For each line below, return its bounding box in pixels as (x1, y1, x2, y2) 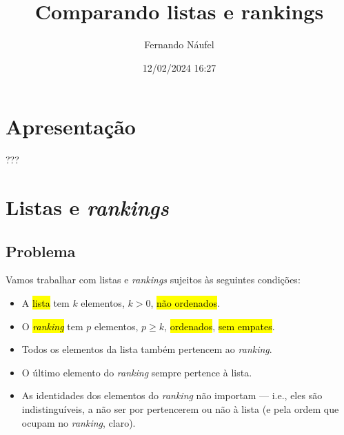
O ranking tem (21, 318, 83, 333)
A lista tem (21, 296, 70, 310)
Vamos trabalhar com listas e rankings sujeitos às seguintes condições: (6, 272, 301, 287)
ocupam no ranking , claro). (21, 415, 136, 429)
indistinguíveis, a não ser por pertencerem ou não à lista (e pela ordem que (21, 401, 339, 416)
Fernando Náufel (144, 37, 214, 52)
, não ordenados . (150, 296, 220, 310)
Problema (6, 240, 76, 261)
